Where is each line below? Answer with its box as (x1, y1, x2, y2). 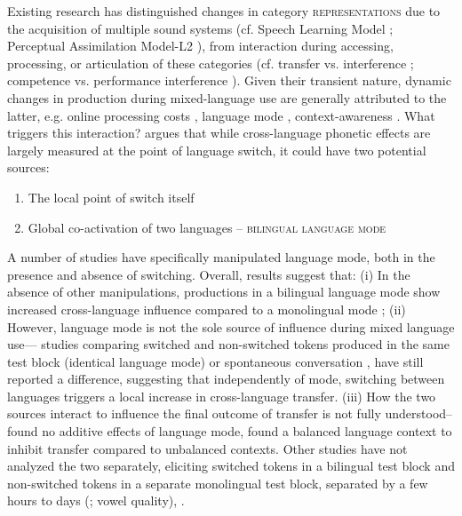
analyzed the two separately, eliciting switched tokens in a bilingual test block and (7, 456, 455, 475)
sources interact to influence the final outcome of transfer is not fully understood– (7, 404, 453, 423)
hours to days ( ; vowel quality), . (7, 491, 185, 510)
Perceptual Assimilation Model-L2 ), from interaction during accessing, (7, 36, 394, 55)
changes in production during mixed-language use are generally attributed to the (7, 88, 447, 107)
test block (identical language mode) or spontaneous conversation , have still (7, 352, 424, 370)
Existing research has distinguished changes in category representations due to (7, 2, 441, 20)
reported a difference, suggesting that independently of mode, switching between (7, 369, 445, 388)
